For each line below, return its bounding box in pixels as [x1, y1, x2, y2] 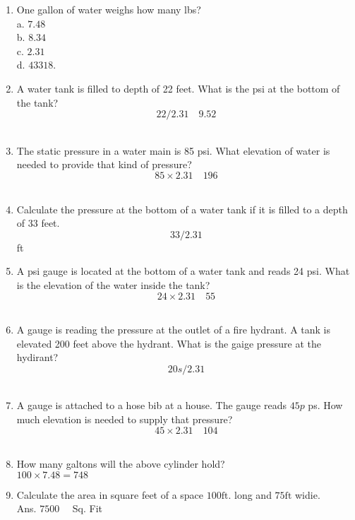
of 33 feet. [16, 215, 60, 230]
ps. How [308, 398, 343, 413]
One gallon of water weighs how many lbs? [16, 2, 201, 16]
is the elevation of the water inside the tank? [16, 277, 210, 292]
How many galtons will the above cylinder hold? [16, 456, 225, 471]
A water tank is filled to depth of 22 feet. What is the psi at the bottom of [16, 81, 340, 95]
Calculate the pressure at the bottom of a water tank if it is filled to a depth [16, 201, 348, 216]
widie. [295, 487, 320, 502]
